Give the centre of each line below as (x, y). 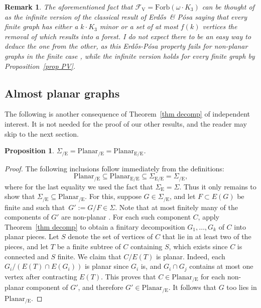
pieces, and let (27, 246)
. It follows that (192, 287)
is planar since (107, 266)
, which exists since (198, 246)
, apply (209, 217)
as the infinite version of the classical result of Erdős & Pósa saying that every (126, 16)
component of (47, 287)
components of (27, 217)
